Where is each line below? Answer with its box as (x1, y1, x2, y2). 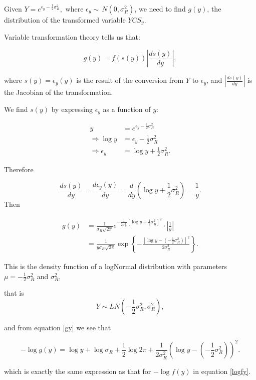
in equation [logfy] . (193, 365, 251, 376)
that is (4, 288, 24, 298)
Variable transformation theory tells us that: (4, 32, 140, 42)
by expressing (51, 103, 93, 114)
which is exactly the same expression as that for (4, 365, 151, 376)
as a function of (103, 103, 151, 114)
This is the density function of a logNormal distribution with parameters (4, 261, 227, 271)
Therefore (4, 164, 34, 174)
